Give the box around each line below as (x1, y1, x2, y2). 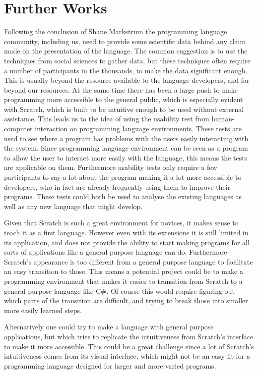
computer (4, 123, 33, 134)
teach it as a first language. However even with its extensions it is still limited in (4, 227, 249, 237)
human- (211, 113, 235, 124)
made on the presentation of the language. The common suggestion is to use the (4, 46, 248, 56)
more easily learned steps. (4, 305, 82, 315)
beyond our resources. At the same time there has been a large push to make (4, 84, 238, 95)
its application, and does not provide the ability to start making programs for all (4, 237, 250, 247)
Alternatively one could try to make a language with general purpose (4, 321, 214, 332)
